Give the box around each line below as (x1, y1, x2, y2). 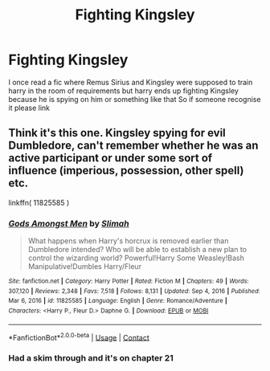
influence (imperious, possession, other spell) (8, 164, 244, 177)
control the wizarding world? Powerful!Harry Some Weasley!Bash (27, 253, 245, 263)
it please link (8, 103, 51, 112)
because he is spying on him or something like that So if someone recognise (8, 94, 261, 104)
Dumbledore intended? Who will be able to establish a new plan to (27, 245, 247, 255)
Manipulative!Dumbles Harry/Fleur (27, 262, 142, 271)
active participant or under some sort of (8, 151, 213, 165)
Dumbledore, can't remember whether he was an (8, 139, 259, 153)
